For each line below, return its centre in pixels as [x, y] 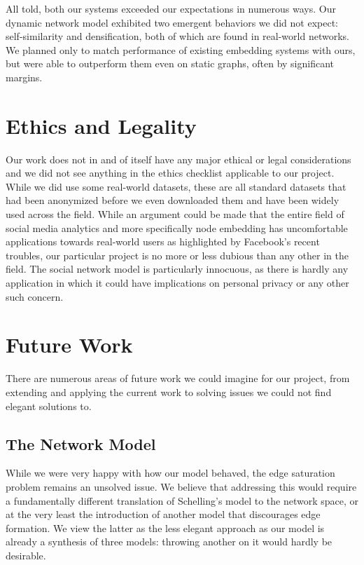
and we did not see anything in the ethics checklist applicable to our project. [170, 173]
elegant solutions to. [49, 406]
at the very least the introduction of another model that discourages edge [163, 514]
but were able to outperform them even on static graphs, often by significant [170, 63]
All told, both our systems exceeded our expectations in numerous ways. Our [171, 8]
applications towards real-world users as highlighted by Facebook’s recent [163, 241]
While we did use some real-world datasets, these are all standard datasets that [176, 186]
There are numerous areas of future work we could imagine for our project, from [178, 378]
